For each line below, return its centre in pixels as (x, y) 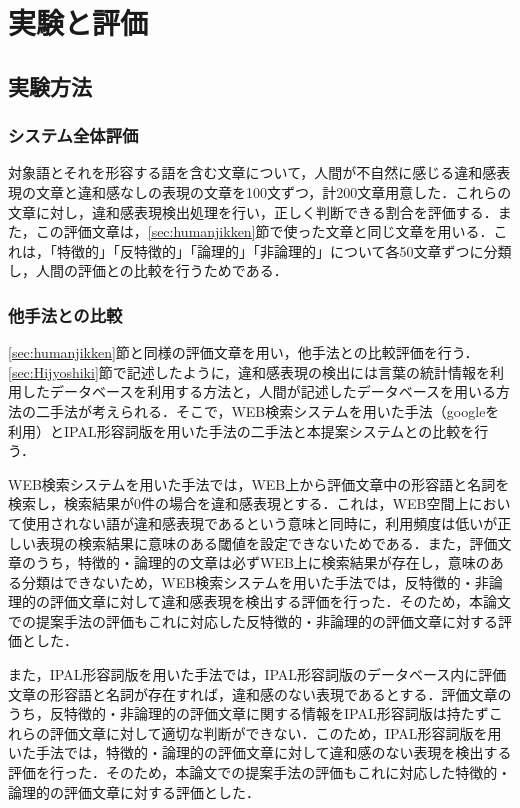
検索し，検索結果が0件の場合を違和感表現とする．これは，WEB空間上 (238, 503)
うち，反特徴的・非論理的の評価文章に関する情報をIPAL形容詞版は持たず (248, 713)
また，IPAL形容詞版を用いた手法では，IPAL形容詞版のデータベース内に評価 (257, 674)
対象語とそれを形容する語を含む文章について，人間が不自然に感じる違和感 (252, 172)
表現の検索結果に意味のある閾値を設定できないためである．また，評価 (266, 542)
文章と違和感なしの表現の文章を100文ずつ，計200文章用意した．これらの (273, 191)
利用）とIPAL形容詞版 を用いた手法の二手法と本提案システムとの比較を (241, 430)
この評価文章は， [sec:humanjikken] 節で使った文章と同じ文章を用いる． (264, 231)
